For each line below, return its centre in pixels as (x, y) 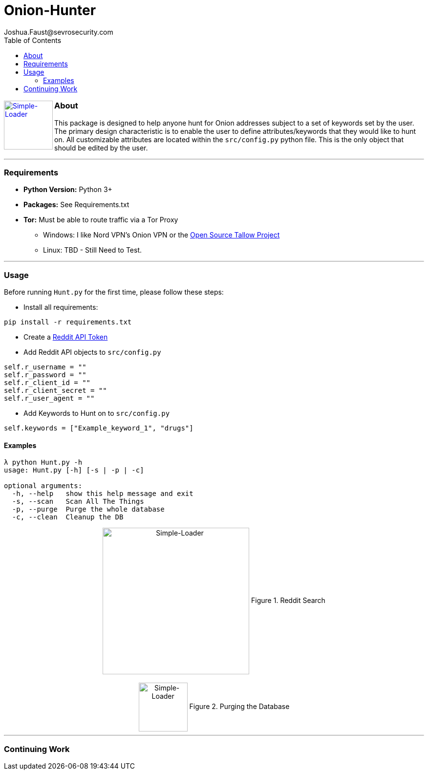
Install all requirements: (61, 307)
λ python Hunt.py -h (43, 462)
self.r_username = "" (45, 367)
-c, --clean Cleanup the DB (68, 517)
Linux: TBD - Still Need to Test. (93, 250)
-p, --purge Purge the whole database (88, 509)
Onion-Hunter (50, 10)
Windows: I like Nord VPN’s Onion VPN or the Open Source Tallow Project (161, 235)
